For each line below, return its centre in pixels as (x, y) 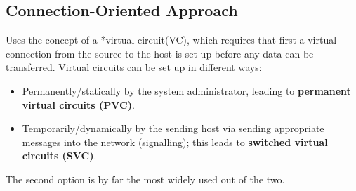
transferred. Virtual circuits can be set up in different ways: (134, 67)
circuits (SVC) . (59, 156)
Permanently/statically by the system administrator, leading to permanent (186, 90)
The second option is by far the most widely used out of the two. (145, 179)
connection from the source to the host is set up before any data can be (160, 53)
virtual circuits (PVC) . (78, 104)
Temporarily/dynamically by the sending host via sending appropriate (173, 128)
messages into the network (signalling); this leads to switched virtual (175, 141)
